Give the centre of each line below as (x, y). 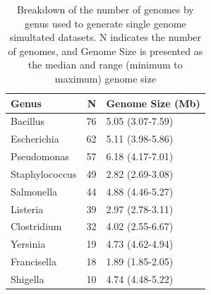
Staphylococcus (44, 173)
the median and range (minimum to (105, 65)
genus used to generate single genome (105, 23)
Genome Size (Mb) (153, 103)
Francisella (34, 261)
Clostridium (36, 226)
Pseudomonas (40, 156)
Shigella (28, 279)
